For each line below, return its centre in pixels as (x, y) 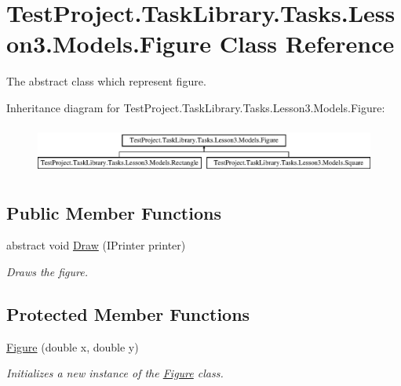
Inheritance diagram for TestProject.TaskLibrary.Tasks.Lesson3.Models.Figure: (196, 107)
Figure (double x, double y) (73, 346)
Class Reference (307, 44)
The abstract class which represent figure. (106, 81)
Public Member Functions (114, 212)
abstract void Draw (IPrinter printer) (96, 245)
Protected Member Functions (128, 314)
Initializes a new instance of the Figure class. (115, 373)
